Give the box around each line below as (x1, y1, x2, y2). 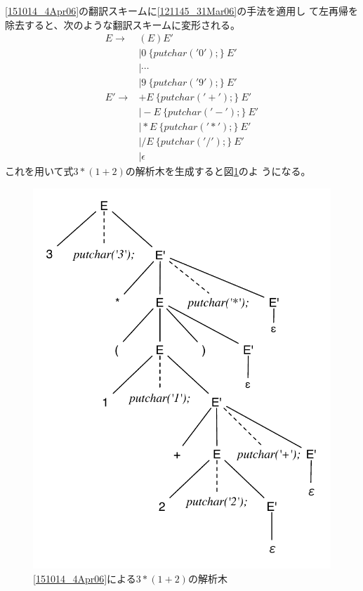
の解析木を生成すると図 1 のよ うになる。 (125, 164, 311, 178)
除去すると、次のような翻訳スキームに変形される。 (5, 17, 241, 32)
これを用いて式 (5, 164, 74, 178)
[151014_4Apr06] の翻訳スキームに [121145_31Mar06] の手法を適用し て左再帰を (5, 4, 358, 18)
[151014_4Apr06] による (33, 571, 136, 585)
